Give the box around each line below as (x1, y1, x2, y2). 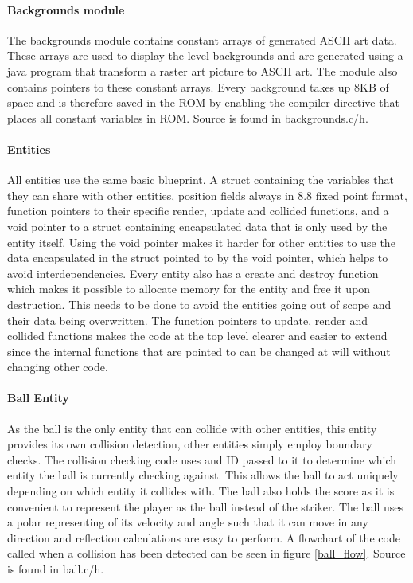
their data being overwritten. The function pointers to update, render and (7, 311, 368, 328)
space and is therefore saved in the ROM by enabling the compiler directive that (7, 94, 399, 111)
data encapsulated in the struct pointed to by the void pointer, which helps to (7, 249, 388, 266)
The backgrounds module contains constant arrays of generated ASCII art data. (7, 31, 397, 48)
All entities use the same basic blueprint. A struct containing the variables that (7, 171, 394, 188)
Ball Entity (7, 389, 69, 406)
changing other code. (7, 358, 108, 375)
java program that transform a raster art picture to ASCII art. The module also (7, 62, 398, 79)
